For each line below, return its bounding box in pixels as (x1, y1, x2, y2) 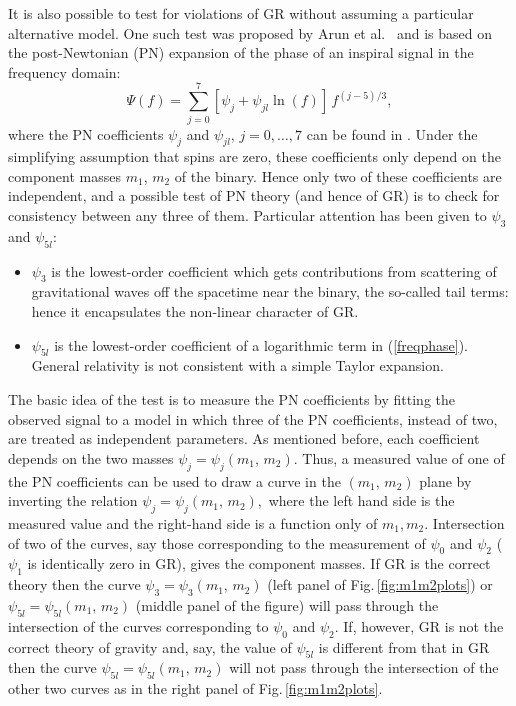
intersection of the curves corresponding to (8, 615, 269, 636)
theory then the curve (8, 574, 141, 595)
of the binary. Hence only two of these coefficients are (174, 165, 502, 186)
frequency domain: (8, 61, 121, 82)
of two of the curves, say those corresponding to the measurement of (8, 532, 426, 553)
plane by (419, 470, 472, 491)
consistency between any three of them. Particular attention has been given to (8, 205, 487, 226)
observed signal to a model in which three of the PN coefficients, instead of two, (8, 408, 498, 429)
